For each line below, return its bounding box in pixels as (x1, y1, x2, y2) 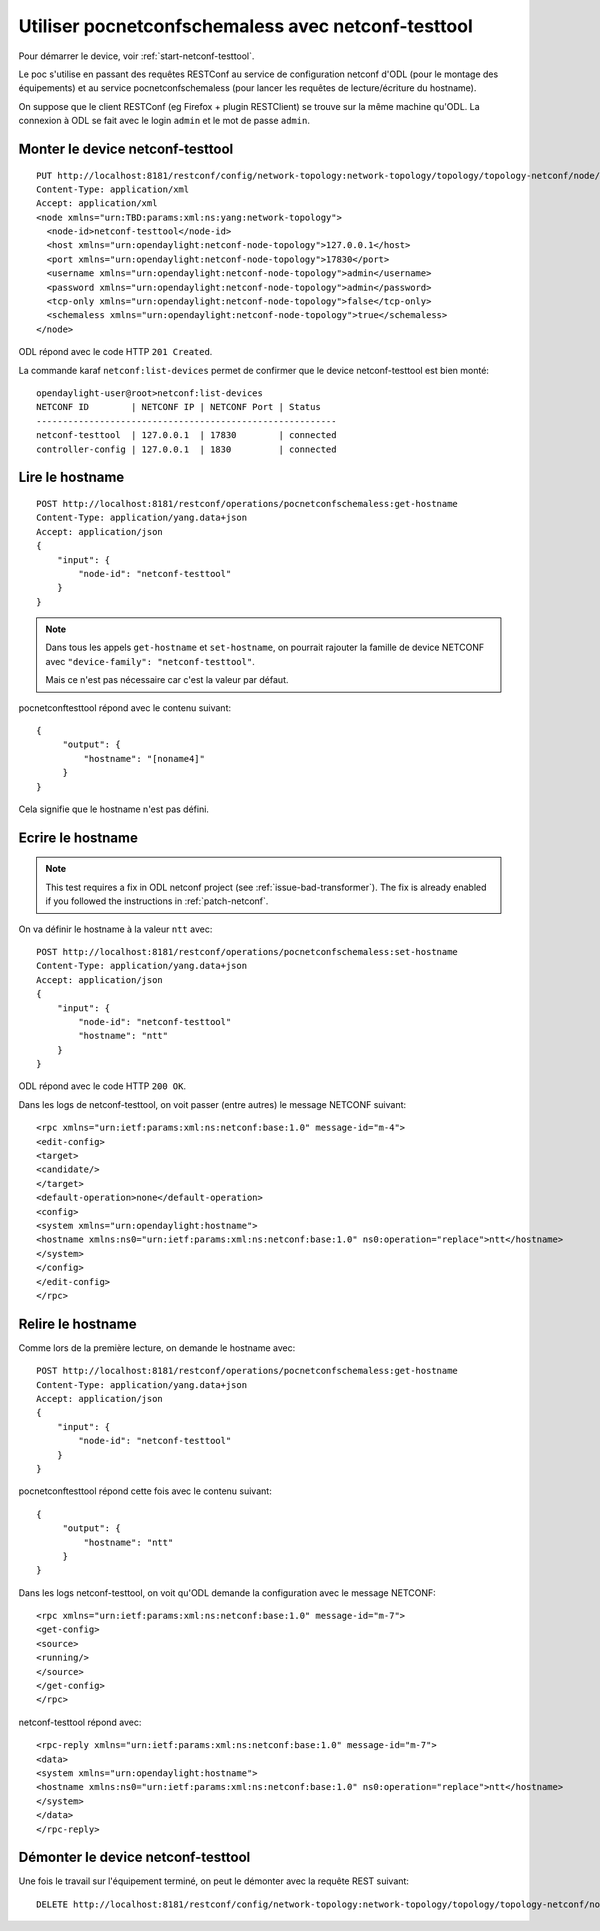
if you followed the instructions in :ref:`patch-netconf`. (45, 895, 269, 907)
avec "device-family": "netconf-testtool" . (45, 655, 255, 667)
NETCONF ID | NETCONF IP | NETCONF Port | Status (36, 401, 322, 413)
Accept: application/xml (36, 198, 158, 209)
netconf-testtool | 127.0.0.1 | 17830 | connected (36, 430, 337, 441)
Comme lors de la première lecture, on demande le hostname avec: (18, 1341, 296, 1354)
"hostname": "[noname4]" (83, 753, 205, 764)
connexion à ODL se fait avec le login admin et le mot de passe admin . (18, 115, 310, 127)
